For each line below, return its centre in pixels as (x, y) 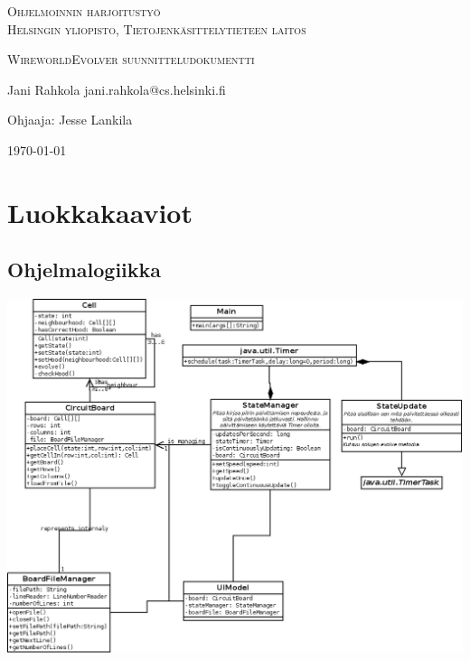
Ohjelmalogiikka (85, 270)
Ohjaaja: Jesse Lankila (70, 120)
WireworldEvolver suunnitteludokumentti (131, 59)
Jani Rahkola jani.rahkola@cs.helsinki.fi (117, 89)
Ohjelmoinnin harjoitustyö (84, 11)
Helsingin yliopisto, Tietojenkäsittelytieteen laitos (157, 28)
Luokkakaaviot (100, 212)
